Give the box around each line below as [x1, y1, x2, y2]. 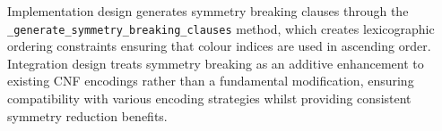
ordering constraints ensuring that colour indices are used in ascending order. [7, 37, 431, 55]
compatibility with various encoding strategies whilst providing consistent [7, 89, 412, 108]
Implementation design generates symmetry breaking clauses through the [7, 2, 409, 20]
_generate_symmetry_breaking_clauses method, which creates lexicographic [7, 19, 435, 37]
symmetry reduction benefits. [7, 106, 168, 125]
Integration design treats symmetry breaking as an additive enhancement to [7, 53, 424, 72]
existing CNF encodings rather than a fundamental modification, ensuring [7, 71, 414, 90]
